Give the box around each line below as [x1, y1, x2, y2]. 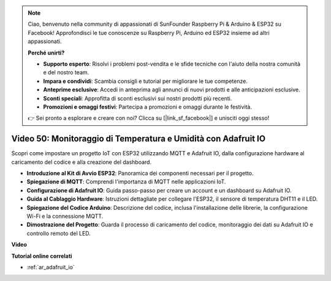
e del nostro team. [43, 69, 89, 76]
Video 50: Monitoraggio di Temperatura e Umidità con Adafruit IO [11, 134, 266, 144]
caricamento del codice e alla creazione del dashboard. [11, 158, 152, 166]
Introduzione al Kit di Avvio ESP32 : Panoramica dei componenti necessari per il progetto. [26, 169, 254, 177]
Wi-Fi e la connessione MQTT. [26, 212, 104, 220]
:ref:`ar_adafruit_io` [26, 263, 75, 271]
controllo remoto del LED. [26, 229, 91, 237]
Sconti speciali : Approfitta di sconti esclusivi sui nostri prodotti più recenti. [43, 94, 232, 102]
